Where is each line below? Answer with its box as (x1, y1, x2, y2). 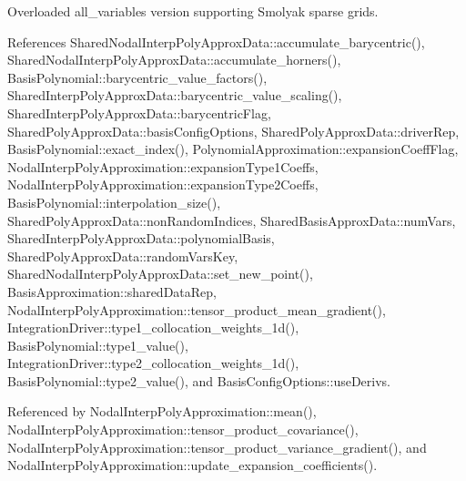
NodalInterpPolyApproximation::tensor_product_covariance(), (7, 420, 359, 439)
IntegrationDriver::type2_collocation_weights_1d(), (7, 353, 299, 373)
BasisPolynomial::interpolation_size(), (7, 192, 221, 211)
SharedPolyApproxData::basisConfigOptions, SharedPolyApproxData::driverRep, (7, 121, 460, 140)
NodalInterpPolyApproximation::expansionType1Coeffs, (7, 157, 319, 176)
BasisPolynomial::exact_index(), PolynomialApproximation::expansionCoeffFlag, (7, 139, 459, 159)
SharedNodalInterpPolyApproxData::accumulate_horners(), (7, 50, 341, 69)
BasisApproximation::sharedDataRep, (7, 281, 217, 301)
